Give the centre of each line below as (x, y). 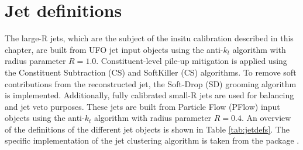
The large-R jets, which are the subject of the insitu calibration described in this (149, 38)
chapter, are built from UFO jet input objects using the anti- (114, 49)
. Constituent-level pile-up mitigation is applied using (192, 61)
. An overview (266, 118)
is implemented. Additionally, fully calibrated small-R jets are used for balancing (149, 95)
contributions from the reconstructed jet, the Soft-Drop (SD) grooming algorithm (151, 83)
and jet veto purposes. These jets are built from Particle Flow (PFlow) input (142, 106)
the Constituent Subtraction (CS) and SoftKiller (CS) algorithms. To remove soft (151, 72)
